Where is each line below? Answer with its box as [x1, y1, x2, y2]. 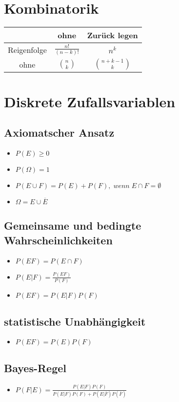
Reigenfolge [8, 44, 47, 56]
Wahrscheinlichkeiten [4, 232, 113, 247]
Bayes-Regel [4, 360, 66, 375]
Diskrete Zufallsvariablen [4, 91, 176, 111]
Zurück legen [87, 29, 138, 41]
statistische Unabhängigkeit [4, 313, 146, 329]
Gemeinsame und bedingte [4, 218, 141, 233]
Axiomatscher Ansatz [4, 125, 115, 140]
